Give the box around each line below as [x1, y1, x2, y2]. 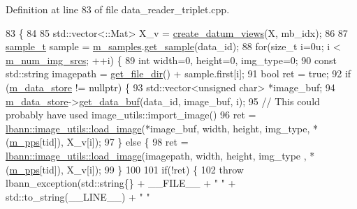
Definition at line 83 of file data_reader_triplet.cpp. [6, 2, 230, 16]
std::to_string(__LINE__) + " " [6, 189, 150, 203]
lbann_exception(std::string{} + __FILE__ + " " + [6, 176, 236, 190]
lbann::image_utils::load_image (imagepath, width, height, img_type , [6, 148, 307, 162]
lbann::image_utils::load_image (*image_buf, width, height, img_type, [6, 121, 310, 135]
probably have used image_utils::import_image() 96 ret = [6, 107, 256, 122]
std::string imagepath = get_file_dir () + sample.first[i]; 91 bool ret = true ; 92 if [6, 66, 351, 81]
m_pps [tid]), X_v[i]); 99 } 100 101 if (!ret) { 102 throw [9, 162, 244, 176]
